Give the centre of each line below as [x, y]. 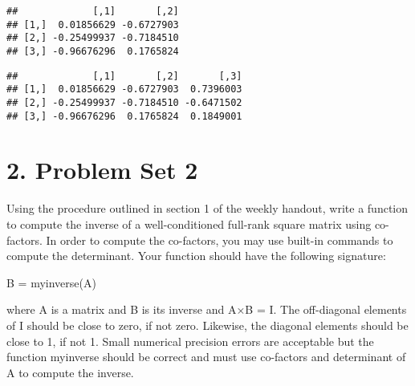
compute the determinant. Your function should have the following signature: [196, 256]
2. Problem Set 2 [102, 170]
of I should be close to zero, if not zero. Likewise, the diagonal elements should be [207, 325]
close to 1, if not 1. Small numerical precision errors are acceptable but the [190, 341]
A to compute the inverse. [70, 372]
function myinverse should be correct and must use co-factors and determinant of [206, 357]
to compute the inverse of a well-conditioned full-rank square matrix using [189, 223]
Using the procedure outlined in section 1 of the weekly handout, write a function [207, 208]
